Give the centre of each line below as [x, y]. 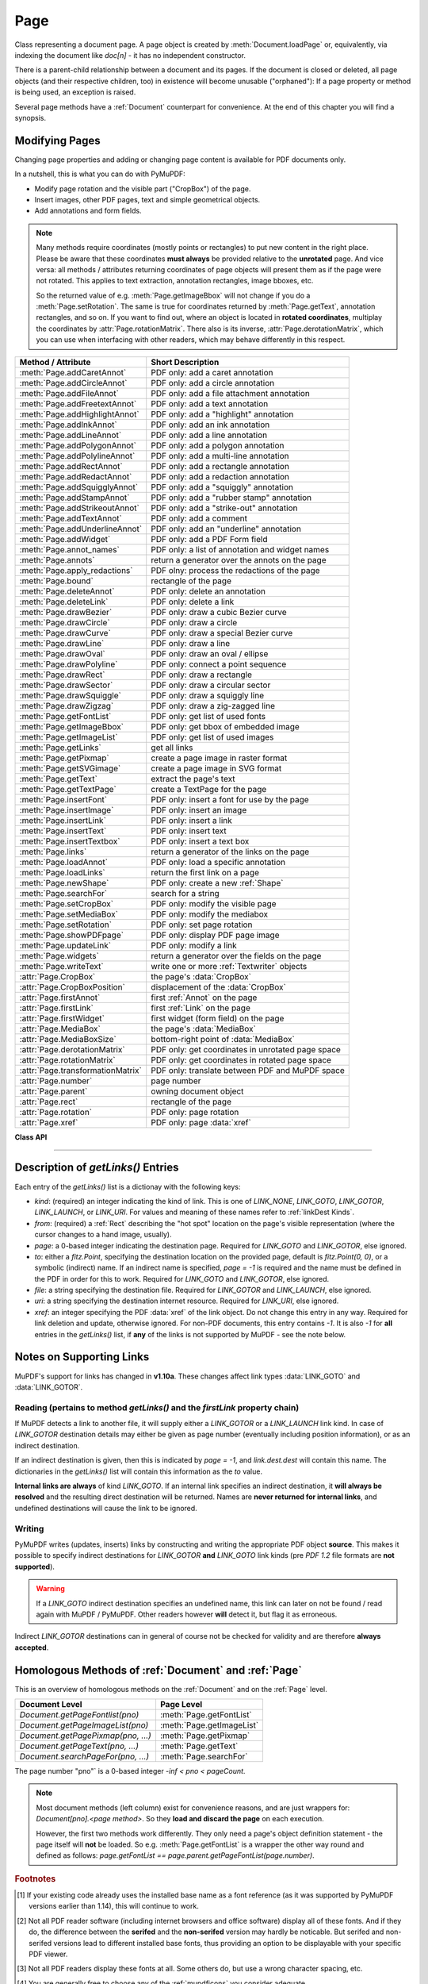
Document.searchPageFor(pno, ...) [84, 1756]
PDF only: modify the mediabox [210, 914]
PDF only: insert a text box [200, 841]
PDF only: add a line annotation [209, 435]
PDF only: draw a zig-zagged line [213, 706]
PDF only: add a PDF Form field [209, 539]
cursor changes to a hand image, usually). [103, 1235]
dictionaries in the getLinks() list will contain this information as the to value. [139, 1471]
